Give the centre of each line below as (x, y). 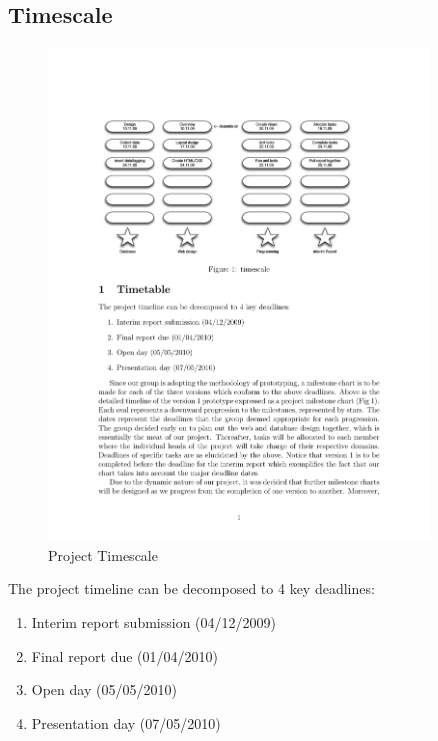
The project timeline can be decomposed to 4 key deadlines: (191, 588)
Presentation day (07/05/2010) (126, 722)
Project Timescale (103, 554)
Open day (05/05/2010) (104, 689)
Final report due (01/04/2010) (124, 655)
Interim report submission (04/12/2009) (153, 621)
